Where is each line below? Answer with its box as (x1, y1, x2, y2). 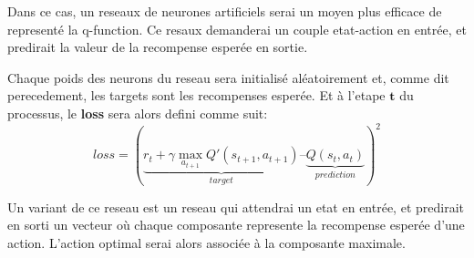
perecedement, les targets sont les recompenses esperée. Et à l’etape (7, 86, 386, 105)
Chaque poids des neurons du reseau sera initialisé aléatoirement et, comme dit (7, 67, 449, 87)
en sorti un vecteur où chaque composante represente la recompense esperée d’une (7, 215, 465, 234)
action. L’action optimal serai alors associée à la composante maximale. (7, 232, 406, 252)
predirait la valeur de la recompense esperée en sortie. (7, 37, 308, 57)
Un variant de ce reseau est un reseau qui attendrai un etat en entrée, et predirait (7, 197, 464, 216)
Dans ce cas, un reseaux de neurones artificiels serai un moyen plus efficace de (7, 2, 442, 20)
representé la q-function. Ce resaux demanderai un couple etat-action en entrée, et (7, 19, 467, 38)
